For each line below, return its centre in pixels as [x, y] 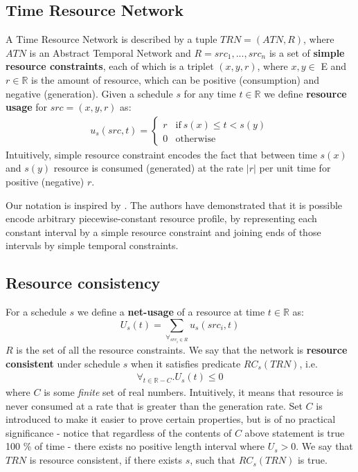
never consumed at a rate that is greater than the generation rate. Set [154, 405]
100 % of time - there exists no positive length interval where [135, 446]
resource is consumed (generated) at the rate [149, 168]
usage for [26, 107]
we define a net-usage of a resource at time [171, 312]
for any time [210, 93]
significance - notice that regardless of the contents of [119, 432]
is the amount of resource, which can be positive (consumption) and [176, 79]
